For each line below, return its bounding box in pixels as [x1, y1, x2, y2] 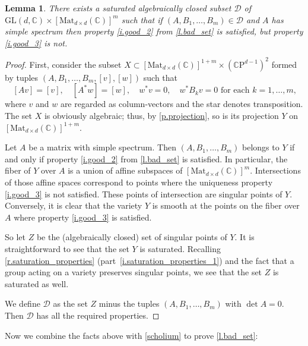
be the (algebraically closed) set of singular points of [36, 231, 227, 243]
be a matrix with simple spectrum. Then [28, 141, 176, 153]
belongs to [242, 141, 280, 153]
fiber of [5, 164, 31, 177]
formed [271, 58, 297, 70]
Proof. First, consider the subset [5, 58, 122, 70]
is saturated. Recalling [139, 243, 221, 254]
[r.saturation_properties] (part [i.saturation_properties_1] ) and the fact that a [5, 254, 294, 266]
